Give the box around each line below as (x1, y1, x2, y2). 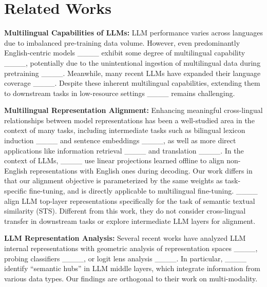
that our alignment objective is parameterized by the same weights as (4, 175, 223, 186)
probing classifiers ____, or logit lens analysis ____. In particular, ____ (4, 253, 247, 263)
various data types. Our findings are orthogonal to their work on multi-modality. (4, 273, 258, 283)
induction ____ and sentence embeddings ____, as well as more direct (4, 135, 236, 146)
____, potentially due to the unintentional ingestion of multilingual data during (4, 57, 261, 68)
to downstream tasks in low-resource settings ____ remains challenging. (4, 87, 235, 98)
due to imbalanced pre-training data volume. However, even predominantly (4, 37, 240, 48)
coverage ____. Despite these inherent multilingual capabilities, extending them (4, 78, 260, 88)
